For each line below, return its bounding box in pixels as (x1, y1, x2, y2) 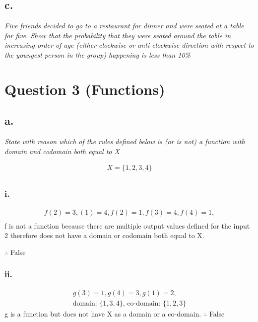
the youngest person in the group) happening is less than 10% (4, 49, 191, 60)
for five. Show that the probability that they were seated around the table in (4, 30, 231, 40)
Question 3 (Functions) (4, 79, 165, 99)
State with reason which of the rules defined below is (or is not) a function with (4, 136, 245, 147)
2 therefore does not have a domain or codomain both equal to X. (4, 230, 204, 241)
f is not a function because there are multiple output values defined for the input (4, 220, 250, 231)
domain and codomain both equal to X (4, 146, 120, 156)
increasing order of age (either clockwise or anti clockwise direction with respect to (4, 40, 254, 50)
